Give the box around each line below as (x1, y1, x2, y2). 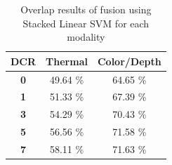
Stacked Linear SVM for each (22, 15, 150, 30)
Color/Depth (97, 53, 161, 68)
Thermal (46, 53, 88, 68)
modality (67, 29, 105, 44)
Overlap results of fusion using (20, 2, 152, 16)
